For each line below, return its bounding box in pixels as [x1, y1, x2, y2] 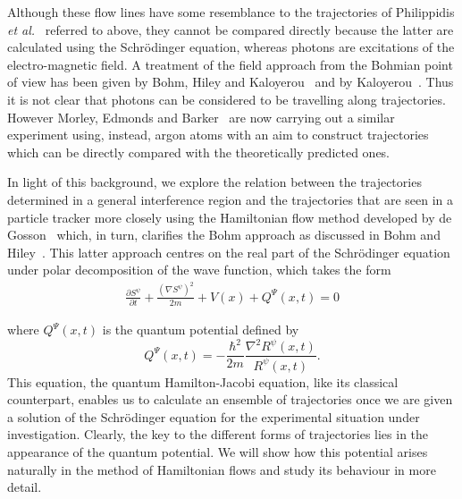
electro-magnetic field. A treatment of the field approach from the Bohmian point [7, 55, 453, 73]
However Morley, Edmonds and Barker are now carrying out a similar [7, 107, 395, 126]
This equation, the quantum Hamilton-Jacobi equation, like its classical [7, 372, 399, 391]
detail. [7, 478, 42, 496]
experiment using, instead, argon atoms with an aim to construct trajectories [7, 125, 429, 144]
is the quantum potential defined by [102, 320, 299, 339]
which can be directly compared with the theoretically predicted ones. [7, 142, 391, 161]
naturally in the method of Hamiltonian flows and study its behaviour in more [7, 460, 436, 478]
